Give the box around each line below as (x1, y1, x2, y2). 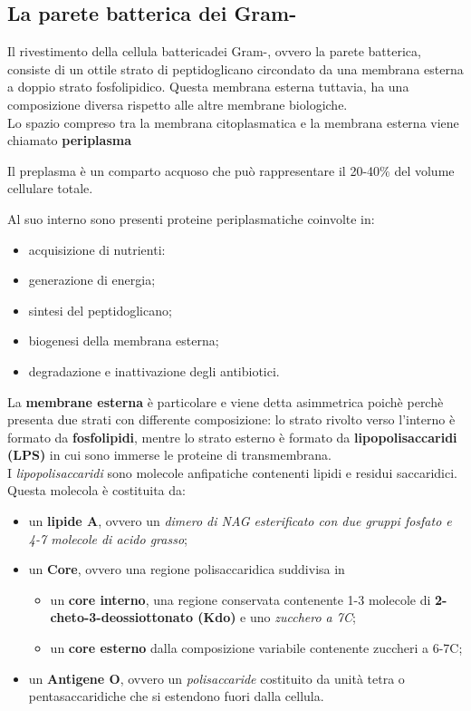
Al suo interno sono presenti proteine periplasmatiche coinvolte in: (7, 209, 375, 228)
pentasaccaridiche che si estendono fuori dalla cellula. (28, 687, 324, 706)
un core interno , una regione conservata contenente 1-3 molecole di (50, 589, 431, 609)
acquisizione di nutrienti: (28, 239, 166, 258)
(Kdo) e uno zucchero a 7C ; (197, 608, 356, 627)
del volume (394, 161, 455, 180)
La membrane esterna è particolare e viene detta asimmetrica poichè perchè (7, 392, 444, 411)
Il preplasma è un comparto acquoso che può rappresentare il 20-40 (7, 161, 380, 180)
